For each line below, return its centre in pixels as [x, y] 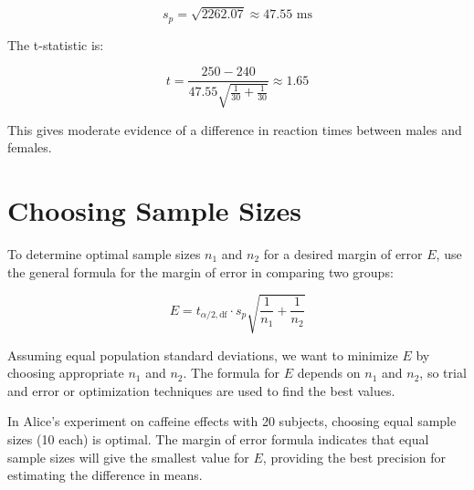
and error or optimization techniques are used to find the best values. [201, 390]
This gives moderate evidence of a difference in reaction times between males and [235, 129]
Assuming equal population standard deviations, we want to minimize [203, 354]
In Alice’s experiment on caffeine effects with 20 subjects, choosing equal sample [232, 421]
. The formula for [231, 373]
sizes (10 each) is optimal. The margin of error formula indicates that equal [218, 439]
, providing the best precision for [354, 457]
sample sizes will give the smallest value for [128, 457]
